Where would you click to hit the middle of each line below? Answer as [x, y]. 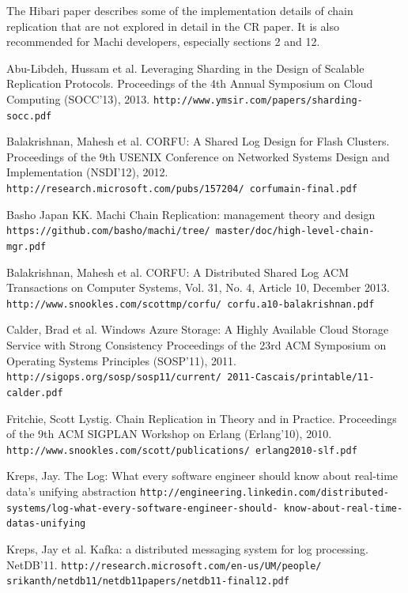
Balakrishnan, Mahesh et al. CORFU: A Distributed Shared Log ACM [178, 272]
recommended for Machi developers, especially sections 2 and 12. [163, 42]
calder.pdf [35, 393]
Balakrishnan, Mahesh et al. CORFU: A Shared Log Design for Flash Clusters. [198, 141]
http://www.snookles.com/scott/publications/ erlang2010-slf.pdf [182, 450]
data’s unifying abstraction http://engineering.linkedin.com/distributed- [198, 491]
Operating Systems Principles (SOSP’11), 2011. [121, 360]
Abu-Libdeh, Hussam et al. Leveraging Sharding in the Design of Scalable [185, 68]
